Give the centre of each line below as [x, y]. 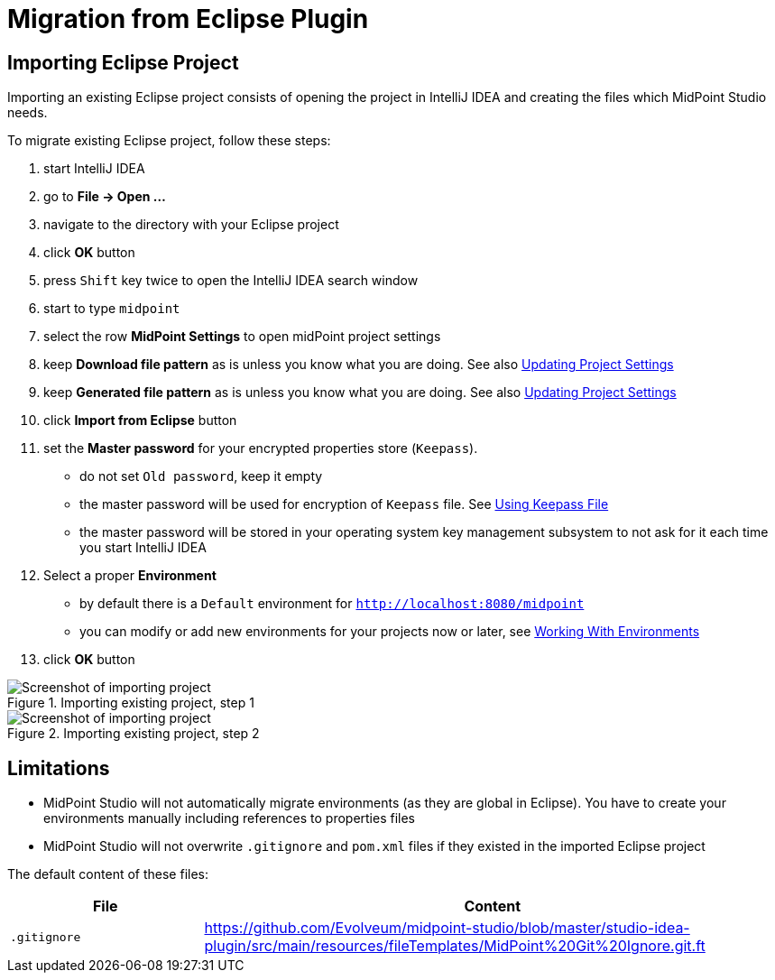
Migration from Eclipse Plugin [188, 19]
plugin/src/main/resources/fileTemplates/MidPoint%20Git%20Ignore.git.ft [455, 946]
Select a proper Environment [130, 576]
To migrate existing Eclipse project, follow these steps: [169, 141]
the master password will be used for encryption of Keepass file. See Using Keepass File [344, 504]
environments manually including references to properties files [230, 818]
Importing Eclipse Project [123, 62]
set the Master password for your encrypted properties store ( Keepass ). [261, 448]
